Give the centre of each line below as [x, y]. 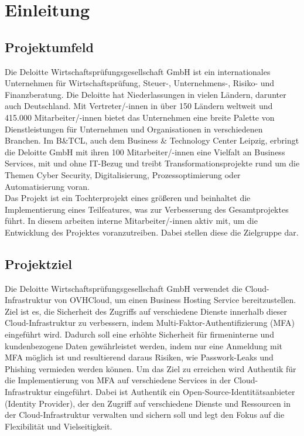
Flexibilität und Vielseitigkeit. [59, 426]
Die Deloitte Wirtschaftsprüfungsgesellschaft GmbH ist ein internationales [138, 71]
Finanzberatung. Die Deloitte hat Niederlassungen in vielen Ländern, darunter [146, 94]
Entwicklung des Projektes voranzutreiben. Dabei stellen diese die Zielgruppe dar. [152, 232]
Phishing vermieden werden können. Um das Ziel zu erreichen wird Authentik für [151, 368]
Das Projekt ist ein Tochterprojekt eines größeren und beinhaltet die [128, 198]
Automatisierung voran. [47, 186]
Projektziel [38, 263]
